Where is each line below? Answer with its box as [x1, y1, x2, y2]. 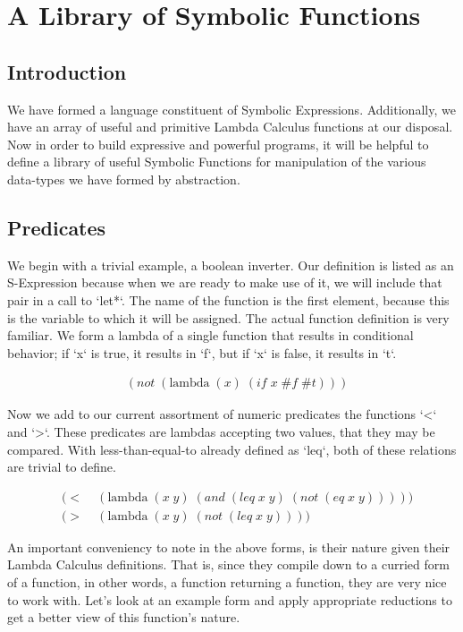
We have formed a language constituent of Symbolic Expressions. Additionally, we [7, 99, 456, 118]
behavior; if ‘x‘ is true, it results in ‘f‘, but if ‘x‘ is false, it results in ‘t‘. [7, 343, 397, 362]
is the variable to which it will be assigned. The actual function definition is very [7, 308, 450, 327]
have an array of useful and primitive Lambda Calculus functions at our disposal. [7, 117, 453, 136]
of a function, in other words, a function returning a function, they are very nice [7, 572, 447, 591]
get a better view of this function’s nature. [7, 608, 240, 627]
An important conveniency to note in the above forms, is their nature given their [7, 537, 450, 556]
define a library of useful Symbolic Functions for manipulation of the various [7, 152, 426, 171]
